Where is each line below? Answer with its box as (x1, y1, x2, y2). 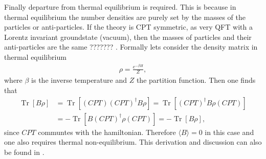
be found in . (4, 146, 45, 157)
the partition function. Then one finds (136, 75, 256, 85)
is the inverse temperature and (31, 75, 127, 85)
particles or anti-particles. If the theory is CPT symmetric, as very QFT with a (4, 21, 253, 32)
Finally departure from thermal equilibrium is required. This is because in (4, 2, 236, 12)
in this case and (205, 126, 254, 137)
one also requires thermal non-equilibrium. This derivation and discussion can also (4, 137, 262, 147)
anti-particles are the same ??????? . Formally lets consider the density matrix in (4, 41, 258, 52)
